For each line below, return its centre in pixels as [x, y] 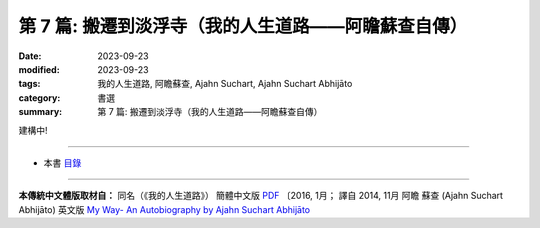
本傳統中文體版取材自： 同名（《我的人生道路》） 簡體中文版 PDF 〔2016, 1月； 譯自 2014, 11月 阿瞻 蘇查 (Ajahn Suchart [261, 196]
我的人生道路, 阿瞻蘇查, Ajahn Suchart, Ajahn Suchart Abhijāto [225, 84]
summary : [40, 112]
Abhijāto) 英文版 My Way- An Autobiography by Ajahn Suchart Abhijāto [164, 209]
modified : [39, 69]
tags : [29, 84]
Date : [30, 56]
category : [39, 97]
